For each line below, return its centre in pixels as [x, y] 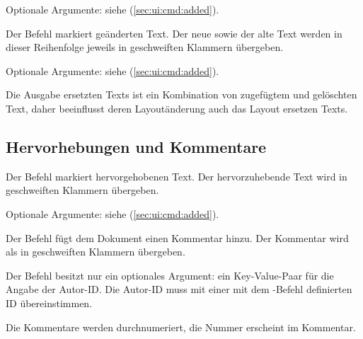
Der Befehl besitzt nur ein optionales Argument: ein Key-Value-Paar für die [170, 275]
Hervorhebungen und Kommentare [136, 146]
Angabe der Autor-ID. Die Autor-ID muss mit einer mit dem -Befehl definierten [179, 289]
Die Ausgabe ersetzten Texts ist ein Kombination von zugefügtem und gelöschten [181, 94]
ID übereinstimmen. [49, 303]
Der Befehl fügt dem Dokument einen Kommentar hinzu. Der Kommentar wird [177, 237]
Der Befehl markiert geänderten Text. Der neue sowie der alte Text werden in [174, 33]
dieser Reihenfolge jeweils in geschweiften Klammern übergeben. [145, 47]
